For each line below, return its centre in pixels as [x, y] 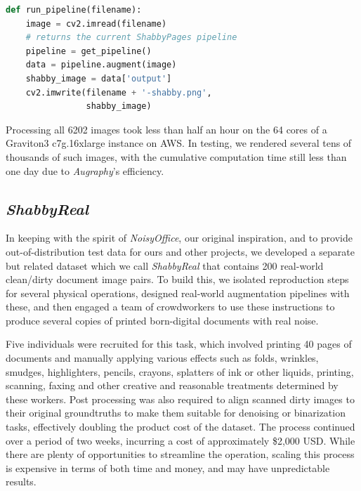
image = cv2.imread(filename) [96, 24]
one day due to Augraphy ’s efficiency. [85, 170]
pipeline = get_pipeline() [88, 51]
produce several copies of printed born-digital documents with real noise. [162, 320]
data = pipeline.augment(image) [101, 65]
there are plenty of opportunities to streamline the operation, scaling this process [180, 454]
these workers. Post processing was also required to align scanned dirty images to [180, 399]
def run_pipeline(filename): [74, 10]
